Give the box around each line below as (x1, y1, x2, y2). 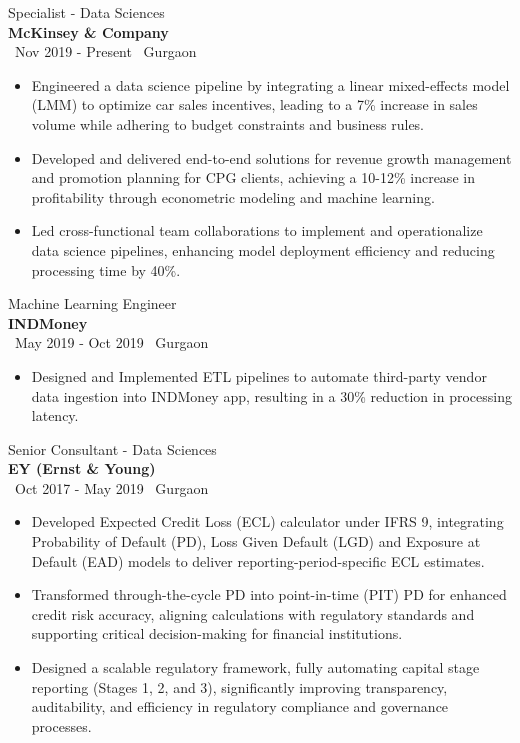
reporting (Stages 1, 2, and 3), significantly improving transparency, (31, 676, 448, 697)
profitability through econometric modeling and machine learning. (31, 186, 435, 207)
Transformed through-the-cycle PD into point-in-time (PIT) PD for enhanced (31, 584, 507, 605)
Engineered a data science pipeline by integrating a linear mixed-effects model (31, 74, 510, 95)
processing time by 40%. (31, 259, 181, 280)
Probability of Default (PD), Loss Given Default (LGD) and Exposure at (31, 531, 481, 552)
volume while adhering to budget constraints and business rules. (31, 113, 425, 134)
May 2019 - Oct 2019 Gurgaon (14, 332, 209, 353)
